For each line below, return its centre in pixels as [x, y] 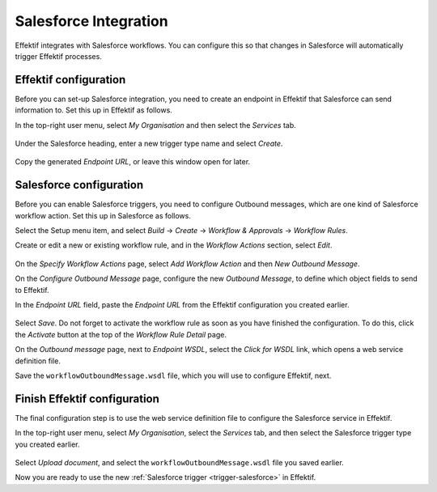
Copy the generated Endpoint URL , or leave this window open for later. [133, 162]
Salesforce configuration [79, 185]
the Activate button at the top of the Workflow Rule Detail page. [121, 334]
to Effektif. [32, 290]
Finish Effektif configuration [87, 399]
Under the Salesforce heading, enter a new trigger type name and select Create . [149, 144]
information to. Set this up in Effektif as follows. [94, 110]
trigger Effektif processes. [59, 56]
